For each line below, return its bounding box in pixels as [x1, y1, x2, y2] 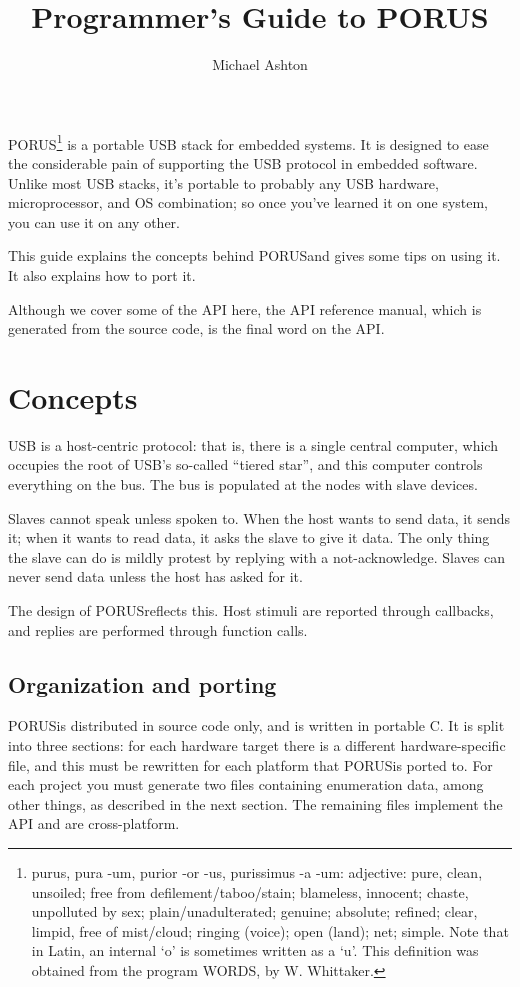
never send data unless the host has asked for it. [8, 566, 303, 587]
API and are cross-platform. [8, 813, 180, 834]
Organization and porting [8, 668, 277, 699]
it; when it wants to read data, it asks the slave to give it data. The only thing [8, 527, 490, 548]
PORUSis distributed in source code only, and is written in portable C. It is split [8, 715, 505, 736]
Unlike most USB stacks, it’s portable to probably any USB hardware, [8, 172, 439, 193]
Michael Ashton [212, 54, 308, 75]
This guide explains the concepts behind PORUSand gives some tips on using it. [8, 245, 501, 266]
